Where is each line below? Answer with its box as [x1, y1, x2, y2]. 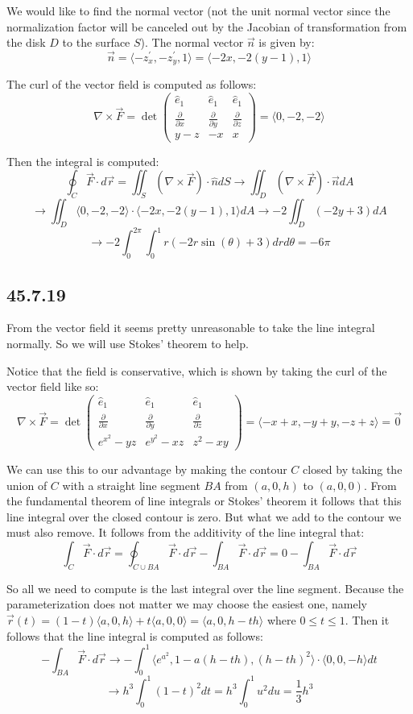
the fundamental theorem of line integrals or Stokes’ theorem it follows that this [6, 492, 402, 509]
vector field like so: [6, 378, 99, 395]
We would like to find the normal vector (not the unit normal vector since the [6, 2, 390, 19]
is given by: [258, 34, 315, 51]
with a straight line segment [62, 476, 200, 493]
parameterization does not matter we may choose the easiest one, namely [6, 596, 367, 612]
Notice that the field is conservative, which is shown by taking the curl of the [6, 362, 387, 379]
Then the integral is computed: [6, 152, 159, 169]
